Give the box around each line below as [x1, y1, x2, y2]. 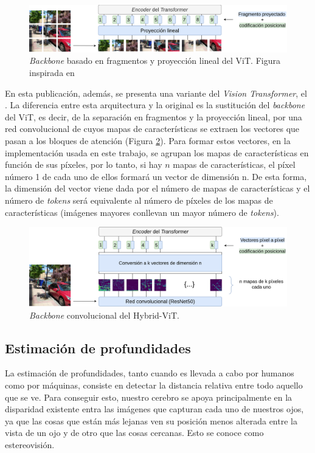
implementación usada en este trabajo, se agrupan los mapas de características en [5, 146, 309, 159]
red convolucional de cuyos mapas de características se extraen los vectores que [5, 122, 300, 135]
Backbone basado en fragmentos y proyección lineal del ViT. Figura [29, 54, 280, 67]
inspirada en [29, 66, 75, 79]
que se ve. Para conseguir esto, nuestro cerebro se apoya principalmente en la [5, 390, 292, 403]
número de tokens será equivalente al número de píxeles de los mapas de [5, 193, 273, 206]
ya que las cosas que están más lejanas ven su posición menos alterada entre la [5, 414, 297, 427]
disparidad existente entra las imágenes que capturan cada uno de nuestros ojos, [5, 403, 304, 415]
